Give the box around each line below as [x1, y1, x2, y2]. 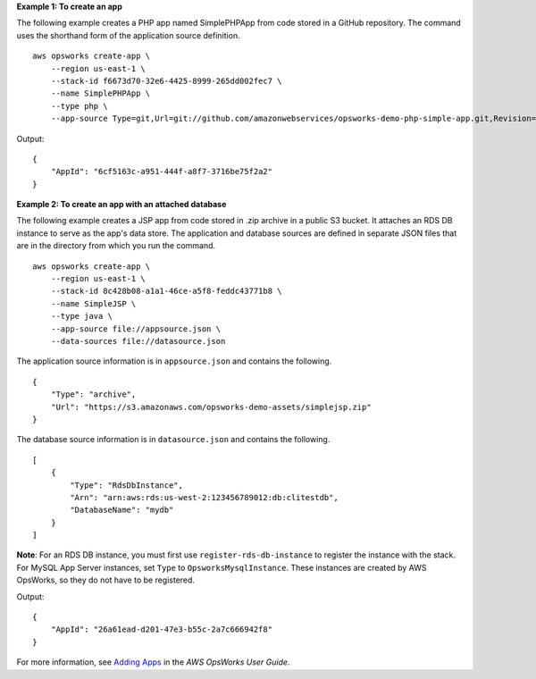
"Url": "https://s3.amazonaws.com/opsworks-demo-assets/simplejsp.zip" [50, 402, 372, 412]
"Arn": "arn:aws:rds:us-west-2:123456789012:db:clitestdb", [70, 492, 339, 502]
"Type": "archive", [50, 390, 137, 399]
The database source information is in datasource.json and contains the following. [16, 434, 331, 445]
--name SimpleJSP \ [50, 298, 137, 308]
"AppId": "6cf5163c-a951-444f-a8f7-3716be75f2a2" [50, 166, 272, 177]
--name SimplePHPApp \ [50, 88, 151, 98]
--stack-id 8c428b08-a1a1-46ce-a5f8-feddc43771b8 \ [50, 286, 282, 297]
